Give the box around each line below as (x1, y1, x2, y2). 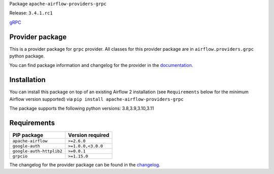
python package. (9, 53, 45, 59)
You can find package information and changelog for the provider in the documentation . (9, 62, 193, 68)
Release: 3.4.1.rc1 (9, 10, 53, 16)
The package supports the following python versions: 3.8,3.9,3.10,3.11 (9, 106, 154, 112)
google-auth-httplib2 (12, 149, 63, 154)
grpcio (12, 154, 28, 159)
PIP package (12, 132, 43, 139)
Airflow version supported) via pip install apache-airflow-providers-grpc (9, 96, 184, 102)
